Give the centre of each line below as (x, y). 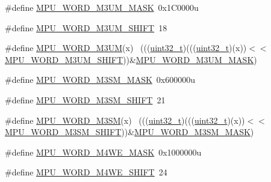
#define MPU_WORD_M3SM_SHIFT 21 (85, 99)
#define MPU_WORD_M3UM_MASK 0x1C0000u (102, 7)
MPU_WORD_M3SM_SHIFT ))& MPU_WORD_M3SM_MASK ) (129, 132)
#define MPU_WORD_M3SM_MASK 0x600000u (100, 80)
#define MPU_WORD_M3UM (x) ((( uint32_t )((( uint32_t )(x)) (126, 48)
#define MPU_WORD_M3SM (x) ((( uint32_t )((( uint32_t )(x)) (125, 120)
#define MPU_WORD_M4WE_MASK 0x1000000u (103, 152)
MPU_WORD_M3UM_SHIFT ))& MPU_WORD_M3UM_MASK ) (131, 59)
